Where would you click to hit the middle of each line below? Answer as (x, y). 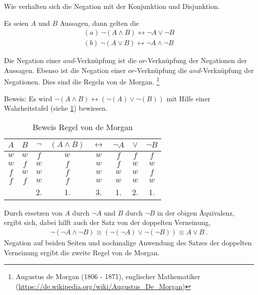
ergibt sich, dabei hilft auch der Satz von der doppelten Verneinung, (107, 222)
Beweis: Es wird (28, 98)
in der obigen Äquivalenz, (196, 212)
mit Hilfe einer (189, 98)
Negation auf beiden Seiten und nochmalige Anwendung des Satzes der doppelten (128, 243)
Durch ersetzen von (33, 212)
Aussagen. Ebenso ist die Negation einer (65, 70)
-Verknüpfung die (161, 70)
